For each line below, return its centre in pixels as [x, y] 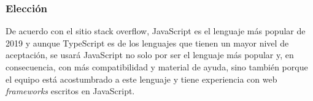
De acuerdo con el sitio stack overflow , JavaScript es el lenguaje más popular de [156, 31]
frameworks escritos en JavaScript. [70, 91]
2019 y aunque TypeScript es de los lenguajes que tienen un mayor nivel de [147, 43]
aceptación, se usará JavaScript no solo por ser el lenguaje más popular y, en [150, 55]
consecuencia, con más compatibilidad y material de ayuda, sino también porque [157, 67]
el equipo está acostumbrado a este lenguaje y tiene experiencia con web [141, 79]
